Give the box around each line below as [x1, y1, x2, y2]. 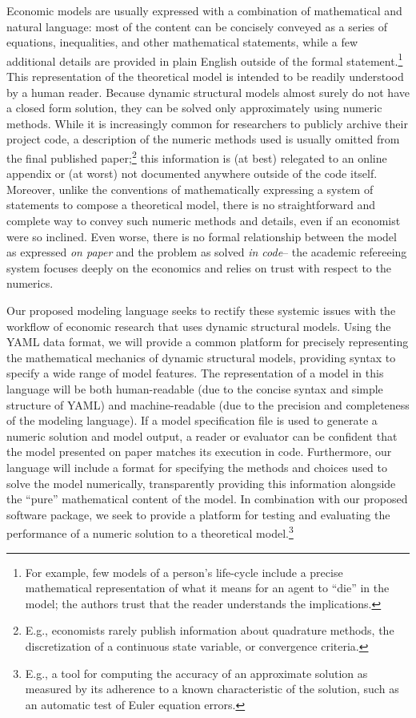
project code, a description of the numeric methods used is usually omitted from [6, 131, 400, 147]
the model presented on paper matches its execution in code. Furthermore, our [6, 443, 392, 460]
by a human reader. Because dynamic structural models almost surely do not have [6, 83, 410, 100]
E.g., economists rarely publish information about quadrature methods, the [25, 622, 394, 639]
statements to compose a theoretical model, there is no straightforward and [6, 196, 375, 213]
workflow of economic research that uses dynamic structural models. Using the [6, 317, 391, 334]
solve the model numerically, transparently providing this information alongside [6, 474, 396, 491]
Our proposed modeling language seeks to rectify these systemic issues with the [6, 302, 396, 318]
